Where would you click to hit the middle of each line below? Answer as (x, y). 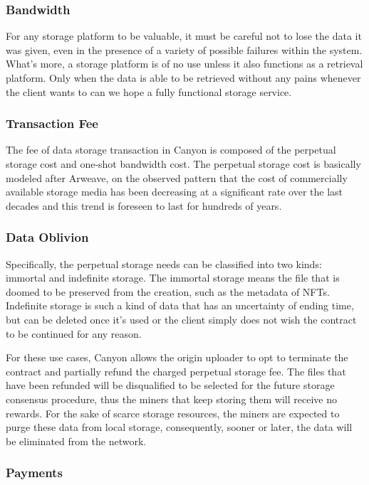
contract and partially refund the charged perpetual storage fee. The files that (176, 371)
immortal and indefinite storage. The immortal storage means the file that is (173, 278)
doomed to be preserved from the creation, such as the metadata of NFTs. (168, 291)
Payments (34, 473)
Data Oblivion (47, 237)
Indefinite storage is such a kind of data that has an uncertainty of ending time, (180, 305)
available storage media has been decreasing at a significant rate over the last (174, 192)
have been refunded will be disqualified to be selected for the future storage (170, 385)
